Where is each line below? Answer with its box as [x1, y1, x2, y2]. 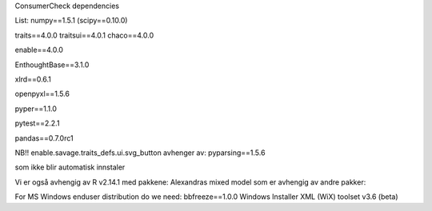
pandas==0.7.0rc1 [14, 133, 74, 143]
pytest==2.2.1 [14, 118, 60, 128]
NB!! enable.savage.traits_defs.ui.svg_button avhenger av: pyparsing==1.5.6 [14, 148, 266, 157]
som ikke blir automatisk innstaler [14, 162, 126, 172]
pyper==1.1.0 [14, 104, 58, 113]
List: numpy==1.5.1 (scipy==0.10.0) [14, 16, 128, 26]
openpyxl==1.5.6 [14, 89, 70, 99]
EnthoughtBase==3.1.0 [14, 60, 90, 70]
